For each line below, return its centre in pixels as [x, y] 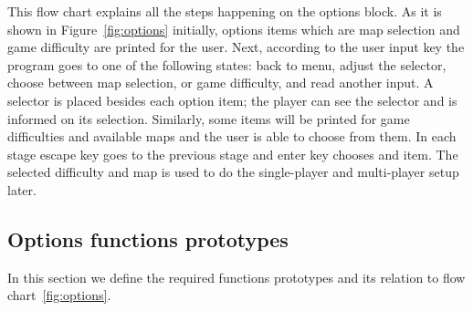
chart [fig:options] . [59, 295]
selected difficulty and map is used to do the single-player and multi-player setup [233, 172]
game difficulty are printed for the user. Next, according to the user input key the [236, 47]
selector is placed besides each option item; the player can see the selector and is [232, 100]
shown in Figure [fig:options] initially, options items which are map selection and [234, 29]
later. [22, 189]
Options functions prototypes [148, 238]
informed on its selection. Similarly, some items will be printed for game [209, 118]
